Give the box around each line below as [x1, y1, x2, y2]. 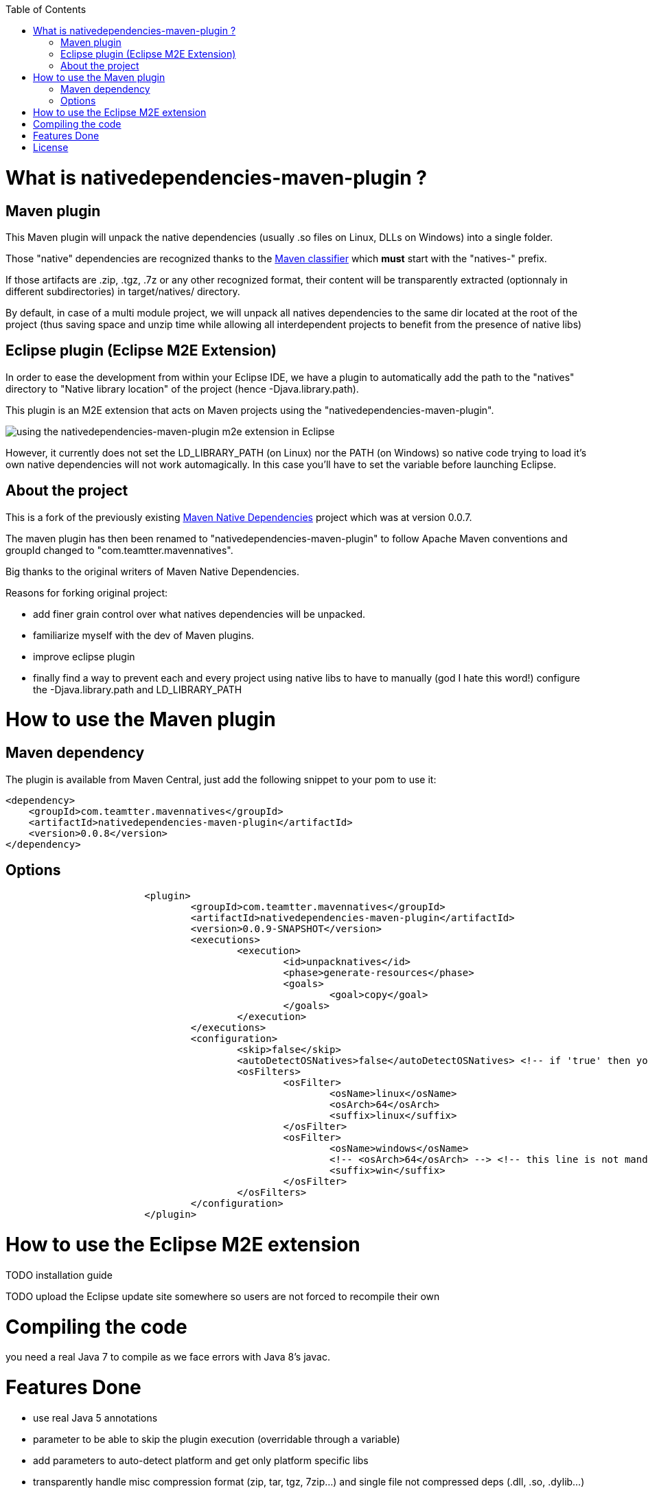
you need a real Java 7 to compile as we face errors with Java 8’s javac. [5, 1351, 330, 1363]
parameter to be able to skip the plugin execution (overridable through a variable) [33, 1433, 400, 1445]
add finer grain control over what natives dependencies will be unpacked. [33, 607, 365, 620]
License [33, 141, 69, 153]
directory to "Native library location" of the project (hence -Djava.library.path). [5, 382, 359, 395]
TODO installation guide [5, 1269, 113, 1281]
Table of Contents [5, 3, 86, 15]
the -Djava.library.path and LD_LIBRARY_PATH [33, 683, 242, 695]
